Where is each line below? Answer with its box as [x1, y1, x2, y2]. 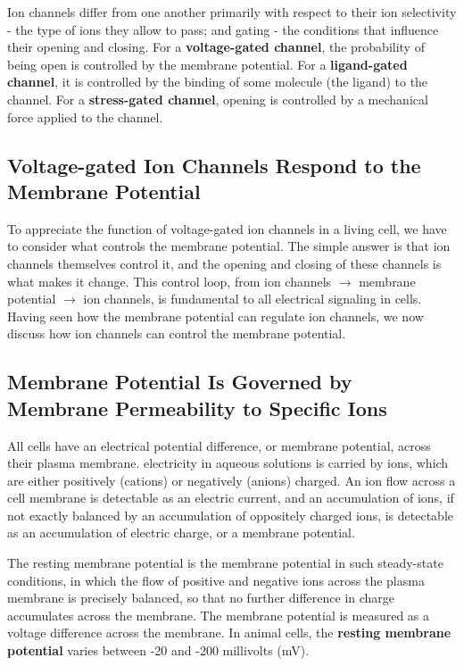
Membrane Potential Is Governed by [7, 368, 352, 395]
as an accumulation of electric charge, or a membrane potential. [7, 523, 355, 542]
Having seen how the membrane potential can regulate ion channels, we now [7, 306, 424, 325]
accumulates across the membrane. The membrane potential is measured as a [7, 605, 430, 624]
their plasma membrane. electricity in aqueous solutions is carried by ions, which [7, 454, 449, 472]
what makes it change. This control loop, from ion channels [7, 271, 332, 290]
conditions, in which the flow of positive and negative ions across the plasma [7, 570, 425, 589]
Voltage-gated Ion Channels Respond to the [7, 151, 421, 179]
